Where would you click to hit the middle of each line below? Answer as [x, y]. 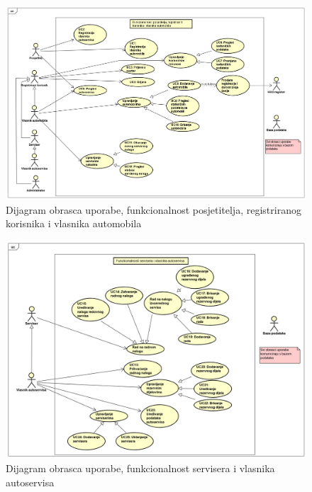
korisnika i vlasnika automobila [74, 223]
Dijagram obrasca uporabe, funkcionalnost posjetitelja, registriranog [154, 209]
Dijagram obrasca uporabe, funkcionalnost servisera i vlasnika [140, 468]
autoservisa [30, 482]
